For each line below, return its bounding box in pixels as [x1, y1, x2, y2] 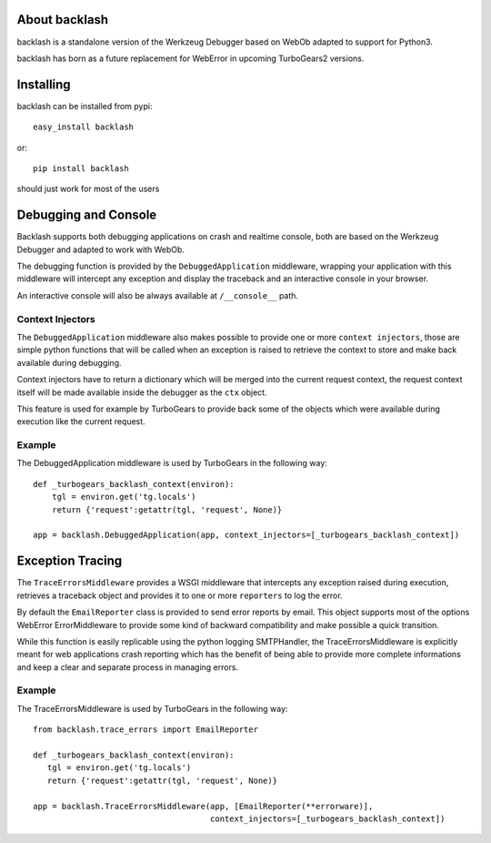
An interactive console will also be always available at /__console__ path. [16, 289, 299, 300]
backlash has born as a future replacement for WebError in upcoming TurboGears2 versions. [16, 53, 365, 64]
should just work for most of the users [16, 183, 160, 195]
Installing [16, 76, 72, 92]
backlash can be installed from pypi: [16, 100, 153, 111]
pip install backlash [33, 163, 129, 173]
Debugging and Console [16, 208, 157, 223]
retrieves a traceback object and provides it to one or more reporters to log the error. [16, 590, 343, 601]
